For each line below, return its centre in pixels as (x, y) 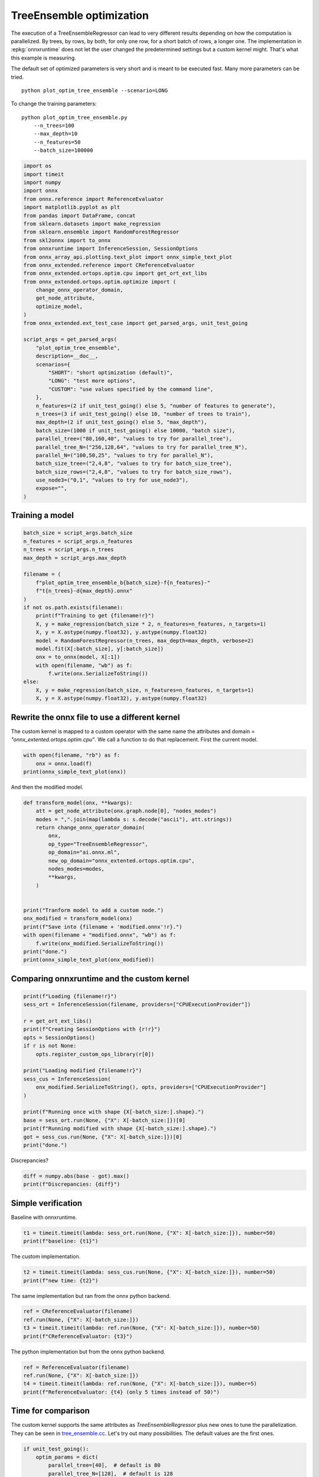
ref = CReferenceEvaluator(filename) (78, 1311)
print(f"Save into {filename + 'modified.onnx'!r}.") (103, 927)
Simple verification (47, 1203)
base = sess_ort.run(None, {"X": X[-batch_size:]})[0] (104, 1120)
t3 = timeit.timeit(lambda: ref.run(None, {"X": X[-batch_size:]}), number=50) (142, 1328)
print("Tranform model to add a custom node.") (93, 910)
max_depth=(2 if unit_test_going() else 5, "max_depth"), (121, 422)
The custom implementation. (46, 1257)
